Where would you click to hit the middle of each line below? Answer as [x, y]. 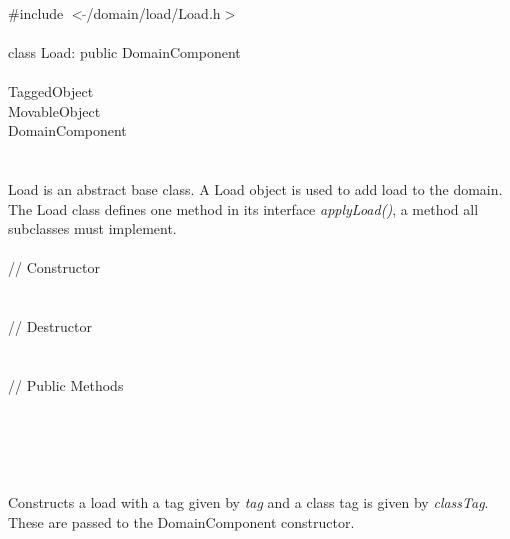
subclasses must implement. [92, 228]
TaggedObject [51, 90]
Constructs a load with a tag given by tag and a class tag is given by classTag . [248, 502]
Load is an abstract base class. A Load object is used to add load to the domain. [255, 188]
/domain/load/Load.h [153, 12]
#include [36, 12]
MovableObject [54, 110]
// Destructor [50, 326]
